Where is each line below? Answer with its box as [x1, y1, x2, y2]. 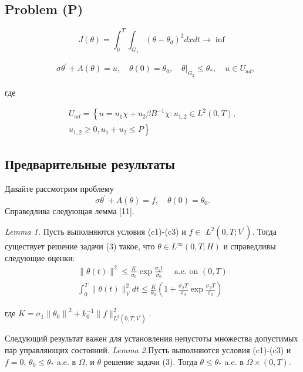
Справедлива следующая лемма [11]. [5, 204, 134, 217]
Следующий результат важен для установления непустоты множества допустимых [5, 332, 298, 344]
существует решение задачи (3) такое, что [5, 240, 155, 252]
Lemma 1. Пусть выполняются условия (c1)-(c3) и [5, 225, 186, 238]
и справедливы [223, 240, 276, 252]
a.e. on [174, 267, 198, 276]
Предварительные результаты [5, 154, 175, 173]
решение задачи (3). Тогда [103, 355, 197, 367]
